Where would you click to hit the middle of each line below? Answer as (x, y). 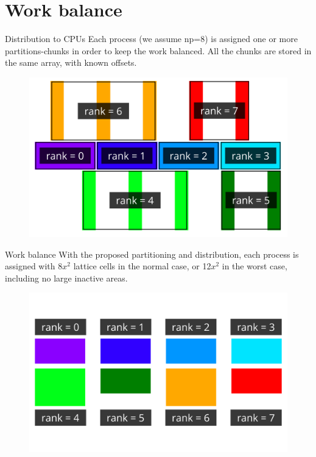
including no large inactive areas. (66, 278)
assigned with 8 (34, 266)
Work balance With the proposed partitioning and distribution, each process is (152, 254)
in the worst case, (255, 266)
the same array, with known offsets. (71, 62)
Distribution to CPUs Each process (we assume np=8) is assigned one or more (151, 39)
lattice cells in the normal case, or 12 (142, 266)
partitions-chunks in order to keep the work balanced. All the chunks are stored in (158, 50)
